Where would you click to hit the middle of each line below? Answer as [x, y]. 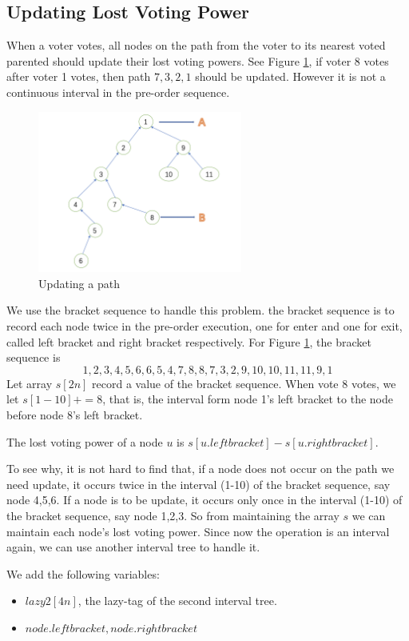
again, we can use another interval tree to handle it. [133, 547]
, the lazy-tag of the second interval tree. [177, 601]
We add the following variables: [83, 573]
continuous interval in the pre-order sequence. [118, 92]
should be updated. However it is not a [290, 76]
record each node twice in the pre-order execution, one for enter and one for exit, [204, 326]
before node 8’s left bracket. [75, 415]
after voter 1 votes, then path [79, 76]
